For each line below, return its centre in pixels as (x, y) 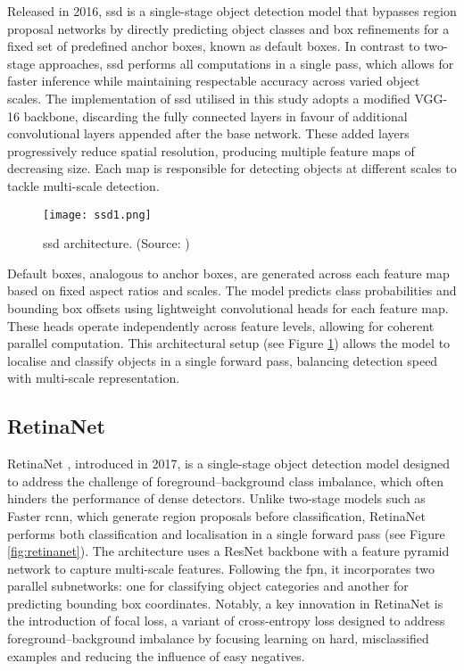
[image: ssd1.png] (97, 215)
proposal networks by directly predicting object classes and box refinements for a (228, 28)
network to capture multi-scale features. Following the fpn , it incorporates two (221, 568)
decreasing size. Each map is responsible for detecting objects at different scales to (232, 168)
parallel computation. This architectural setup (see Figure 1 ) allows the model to (229, 343)
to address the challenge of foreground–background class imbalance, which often (225, 480)
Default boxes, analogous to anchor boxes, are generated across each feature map (228, 273)
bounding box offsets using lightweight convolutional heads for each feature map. (228, 307)
